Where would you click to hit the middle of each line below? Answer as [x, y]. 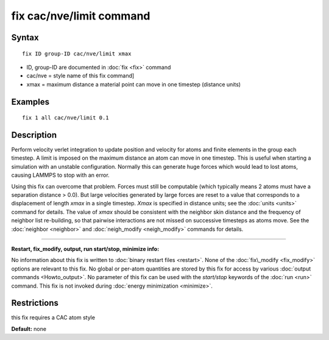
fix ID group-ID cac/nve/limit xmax [77, 54]
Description [34, 135]
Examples [30, 101]
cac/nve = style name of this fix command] [80, 76]
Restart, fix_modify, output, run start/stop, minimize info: [85, 249]
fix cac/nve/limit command [81, 16]
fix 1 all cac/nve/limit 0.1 [65, 118]
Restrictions [35, 303]
